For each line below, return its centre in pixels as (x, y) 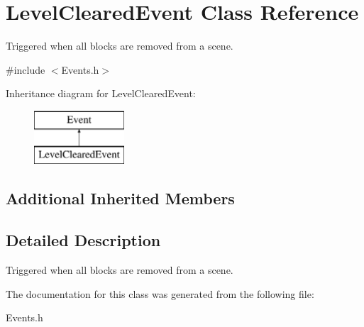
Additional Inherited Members (120, 198)
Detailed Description (83, 240)
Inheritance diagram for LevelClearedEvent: (101, 93)
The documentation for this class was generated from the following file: (160, 293)
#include (26, 69)
